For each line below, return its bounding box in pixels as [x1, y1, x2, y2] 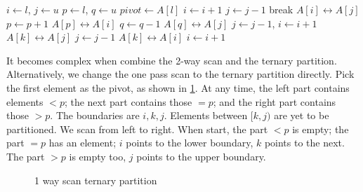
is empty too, [69, 149, 126, 163]
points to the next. [264, 135, 345, 150]
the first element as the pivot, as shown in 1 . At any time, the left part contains [6, 80, 350, 95]
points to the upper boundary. [136, 149, 266, 163]
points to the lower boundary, [126, 135, 253, 150]
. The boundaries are [50, 108, 140, 123]
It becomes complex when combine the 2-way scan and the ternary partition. [6, 53, 337, 67]
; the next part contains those [64, 94, 192, 109]
